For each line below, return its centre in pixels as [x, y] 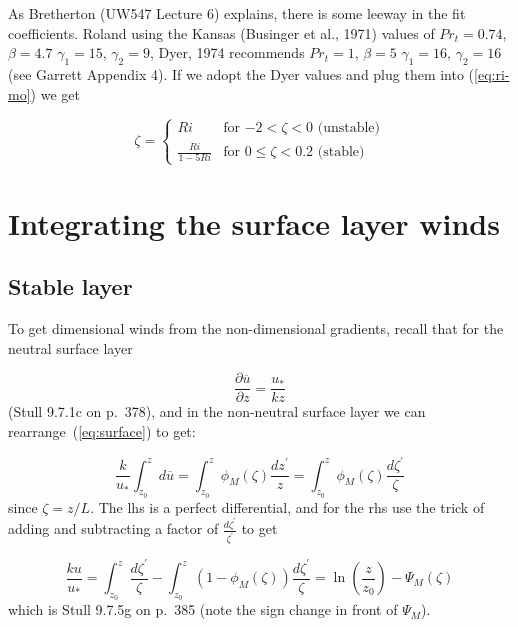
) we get [55, 93]
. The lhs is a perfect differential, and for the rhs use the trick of [287, 506]
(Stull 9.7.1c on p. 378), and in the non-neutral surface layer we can [217, 411]
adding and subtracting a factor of [113, 528]
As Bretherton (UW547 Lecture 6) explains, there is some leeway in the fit [237, 13]
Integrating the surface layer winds [254, 222]
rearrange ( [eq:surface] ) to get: [102, 431]
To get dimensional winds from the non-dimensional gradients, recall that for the [256, 328]
